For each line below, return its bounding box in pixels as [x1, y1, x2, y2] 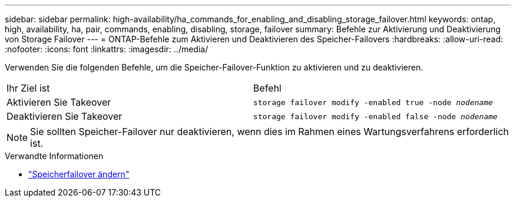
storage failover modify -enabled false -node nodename [253, 112, 498, 121]
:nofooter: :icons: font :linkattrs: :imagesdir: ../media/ [5, 44, 209, 54]
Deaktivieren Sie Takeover [6, 110, 123, 122]
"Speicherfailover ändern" [28, 169, 130, 179]
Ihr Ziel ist [6, 82, 50, 94]
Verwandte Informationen [5, 151, 104, 161]
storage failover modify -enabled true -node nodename [253, 97, 493, 107]
